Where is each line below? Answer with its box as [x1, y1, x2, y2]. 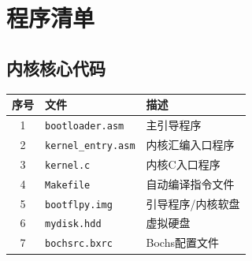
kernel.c [45, 159, 91, 171]
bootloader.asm [45, 120, 124, 132]
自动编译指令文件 [146, 175, 235, 192]
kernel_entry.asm [45, 140, 135, 151]
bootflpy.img [45, 199, 113, 211]
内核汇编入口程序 [146, 136, 235, 152]
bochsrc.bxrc [45, 238, 113, 250]
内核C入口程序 [146, 155, 220, 172]
